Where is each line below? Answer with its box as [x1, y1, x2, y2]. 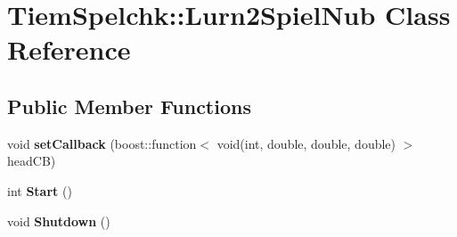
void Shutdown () [7, 211, 110, 230]
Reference [7, 31, 131, 68]
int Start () [7, 181, 72, 200]
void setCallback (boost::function [7, 134, 197, 152]
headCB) [7, 151, 56, 170]
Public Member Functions [7, 92, 251, 119]
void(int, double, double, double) [216, 134, 396, 152]
